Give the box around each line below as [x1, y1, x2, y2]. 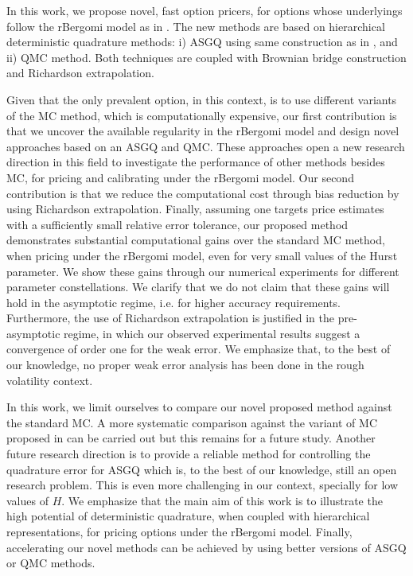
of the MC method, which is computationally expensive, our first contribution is [6, 107, 397, 123]
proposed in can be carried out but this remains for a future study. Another [6, 430, 376, 446]
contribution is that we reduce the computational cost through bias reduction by [6, 185, 399, 201]
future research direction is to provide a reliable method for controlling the [6, 446, 371, 462]
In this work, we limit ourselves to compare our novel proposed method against [6, 399, 392, 415]
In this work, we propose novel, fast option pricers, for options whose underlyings [6, 2, 403, 18]
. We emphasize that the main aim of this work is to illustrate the [61, 492, 383, 508]
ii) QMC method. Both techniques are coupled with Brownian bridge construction [6, 49, 407, 65]
